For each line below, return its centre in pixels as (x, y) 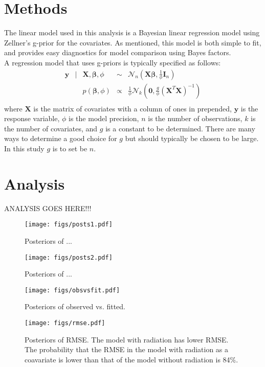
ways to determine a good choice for (61, 138)
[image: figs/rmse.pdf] (65, 323)
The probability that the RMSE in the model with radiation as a (127, 349)
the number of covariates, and (51, 128)
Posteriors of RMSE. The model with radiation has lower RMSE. (127, 339)
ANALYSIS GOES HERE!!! (48, 208)
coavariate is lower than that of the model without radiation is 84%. (131, 359)
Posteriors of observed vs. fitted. (75, 306)
